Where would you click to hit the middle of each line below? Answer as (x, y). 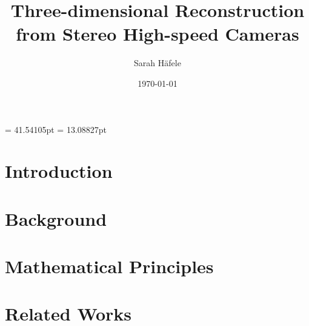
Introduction (59, 171)
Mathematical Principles (109, 266)
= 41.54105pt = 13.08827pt (56, 129)
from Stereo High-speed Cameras (158, 34)
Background (56, 218)
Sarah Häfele (158, 63)
